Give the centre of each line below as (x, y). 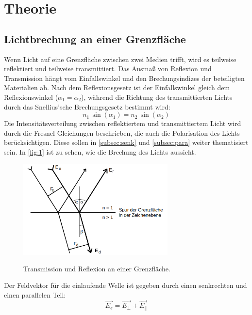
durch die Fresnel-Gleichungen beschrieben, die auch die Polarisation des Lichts (122, 133)
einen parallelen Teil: (35, 294)
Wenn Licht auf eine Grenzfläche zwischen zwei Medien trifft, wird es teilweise (120, 59)
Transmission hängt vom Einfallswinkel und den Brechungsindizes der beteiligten (124, 78)
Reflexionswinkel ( (31, 97)
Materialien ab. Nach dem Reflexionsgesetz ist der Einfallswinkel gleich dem (117, 87)
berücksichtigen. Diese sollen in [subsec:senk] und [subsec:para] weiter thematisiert (126, 142)
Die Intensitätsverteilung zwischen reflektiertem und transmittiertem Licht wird (123, 123)
